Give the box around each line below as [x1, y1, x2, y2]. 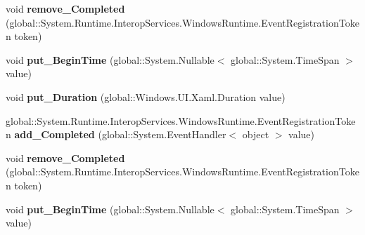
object [242, 127, 269, 142]
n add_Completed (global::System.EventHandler [6, 127, 226, 142]
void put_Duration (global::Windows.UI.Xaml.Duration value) [6, 89, 286, 104]
